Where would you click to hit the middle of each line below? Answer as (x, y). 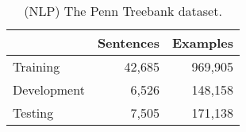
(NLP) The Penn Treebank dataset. (123, 11)
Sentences (128, 43)
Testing (33, 113)
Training (37, 66)
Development (49, 89)
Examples (203, 43)
